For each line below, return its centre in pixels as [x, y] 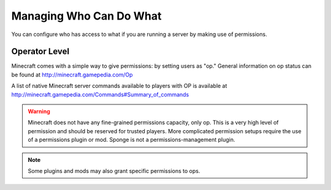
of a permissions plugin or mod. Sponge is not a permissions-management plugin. [131, 140]
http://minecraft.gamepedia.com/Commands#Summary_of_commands [100, 94]
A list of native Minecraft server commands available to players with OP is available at [119, 86]
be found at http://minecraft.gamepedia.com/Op [72, 75]
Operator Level [40, 52]
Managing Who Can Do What [86, 16]
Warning [39, 111]
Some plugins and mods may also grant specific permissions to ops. [114, 170]
